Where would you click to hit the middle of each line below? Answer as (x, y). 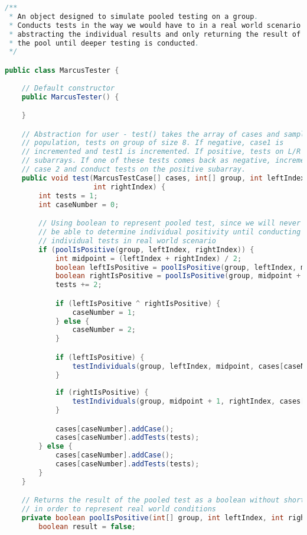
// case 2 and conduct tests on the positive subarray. (134, 170)
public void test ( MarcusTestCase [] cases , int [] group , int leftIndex (163, 178)
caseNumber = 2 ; (104, 330)
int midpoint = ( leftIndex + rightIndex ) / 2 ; (148, 258)
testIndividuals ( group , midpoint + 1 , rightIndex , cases (187, 402)
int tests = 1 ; (68, 196)
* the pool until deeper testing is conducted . (104, 43)
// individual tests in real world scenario (127, 241)
